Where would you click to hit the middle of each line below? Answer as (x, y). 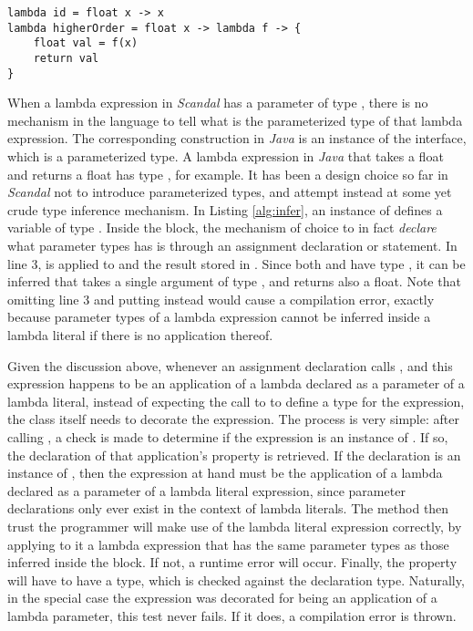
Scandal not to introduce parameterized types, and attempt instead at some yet (230, 192)
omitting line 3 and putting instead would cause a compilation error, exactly (221, 299)
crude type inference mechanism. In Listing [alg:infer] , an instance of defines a (225, 209)
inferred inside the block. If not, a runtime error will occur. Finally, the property (232, 562)
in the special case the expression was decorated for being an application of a (222, 598)
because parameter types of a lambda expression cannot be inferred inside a (219, 317)
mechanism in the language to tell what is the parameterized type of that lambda (235, 120)
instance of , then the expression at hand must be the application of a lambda (225, 473)
